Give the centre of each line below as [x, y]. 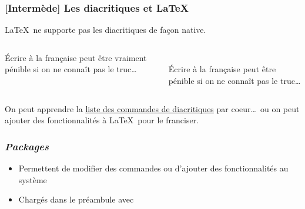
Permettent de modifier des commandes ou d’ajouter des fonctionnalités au [153, 168]
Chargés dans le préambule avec [76, 199]
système [33, 179]
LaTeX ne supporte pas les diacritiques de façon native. [105, 30]
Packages [27, 146]
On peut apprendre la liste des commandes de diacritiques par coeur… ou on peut [152, 108]
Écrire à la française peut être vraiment [76, 57]
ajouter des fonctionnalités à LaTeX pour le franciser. [102, 120]
